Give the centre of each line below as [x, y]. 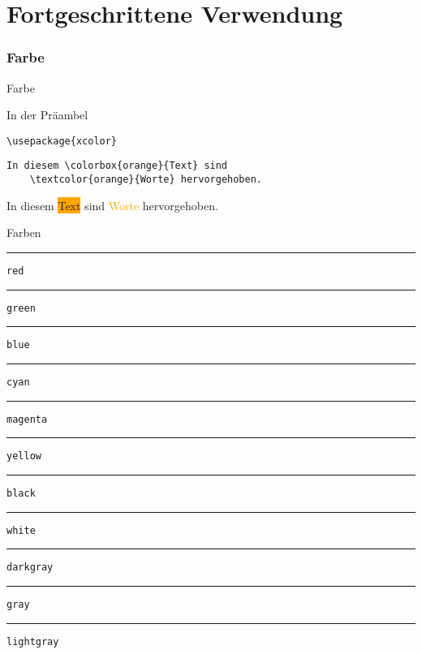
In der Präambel [47, 115]
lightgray [33, 641]
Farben [24, 232]
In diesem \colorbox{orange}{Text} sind [117, 166]
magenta [27, 419]
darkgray [30, 568]
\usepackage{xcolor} [62, 141]
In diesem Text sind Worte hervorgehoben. [112, 205]
